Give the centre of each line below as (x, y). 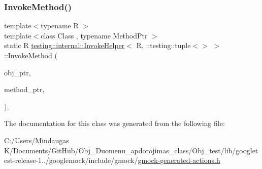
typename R (60, 26)
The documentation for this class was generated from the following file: (114, 123)
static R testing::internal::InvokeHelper (64, 45)
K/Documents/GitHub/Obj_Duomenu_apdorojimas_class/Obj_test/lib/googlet (131, 150)
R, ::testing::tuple (163, 45)
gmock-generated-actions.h (179, 160)
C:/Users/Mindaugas (37, 140)
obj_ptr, (18, 72)
